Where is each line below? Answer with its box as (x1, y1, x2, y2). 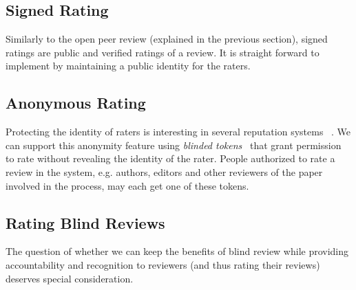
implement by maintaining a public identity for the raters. (6, 58, 251, 73)
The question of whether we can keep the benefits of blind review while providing (6, 244, 349, 258)
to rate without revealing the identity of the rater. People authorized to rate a (6, 151, 335, 166)
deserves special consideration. (6, 271, 134, 285)
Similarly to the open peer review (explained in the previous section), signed (6, 32, 328, 46)
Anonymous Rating (6, 92, 146, 113)
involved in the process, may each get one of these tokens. (6, 178, 249, 192)
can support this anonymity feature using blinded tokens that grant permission (6, 137, 342, 152)
